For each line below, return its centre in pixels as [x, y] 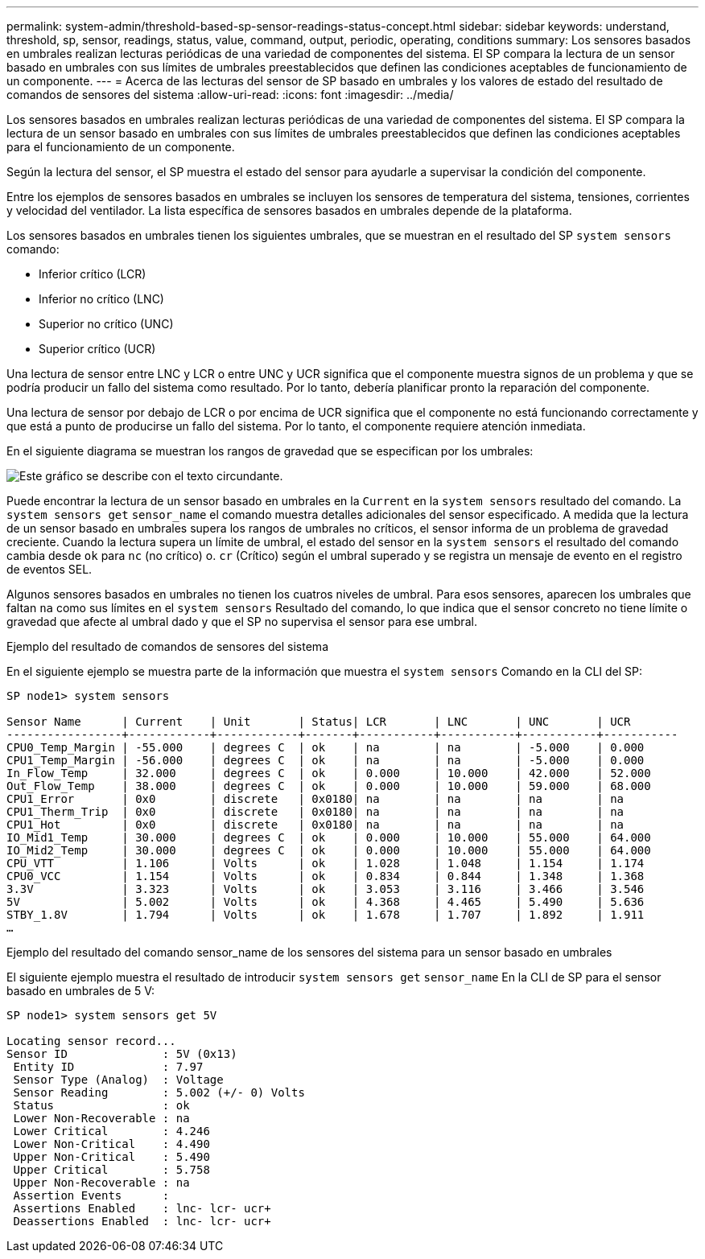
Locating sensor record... [91, 1041]
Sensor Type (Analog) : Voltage [118, 1080]
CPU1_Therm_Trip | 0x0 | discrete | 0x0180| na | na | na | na [315, 812]
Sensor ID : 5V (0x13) [122, 1054]
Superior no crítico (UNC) [106, 324]
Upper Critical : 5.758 [111, 1170]
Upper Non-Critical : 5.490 [111, 1157]
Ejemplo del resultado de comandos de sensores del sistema [167, 646]
